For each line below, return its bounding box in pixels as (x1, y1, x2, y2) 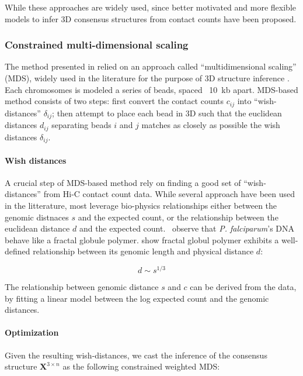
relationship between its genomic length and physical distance (33, 245, 254, 257)
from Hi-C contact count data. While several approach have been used (43, 188, 295, 200)
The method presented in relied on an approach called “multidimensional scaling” (5, 60, 297, 73)
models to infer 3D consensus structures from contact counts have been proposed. (5, 12, 297, 25)
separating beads (51, 119, 112, 131)
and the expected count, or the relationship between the (78, 211, 278, 223)
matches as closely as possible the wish (141, 119, 280, 131)
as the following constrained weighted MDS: (62, 360, 220, 372)
